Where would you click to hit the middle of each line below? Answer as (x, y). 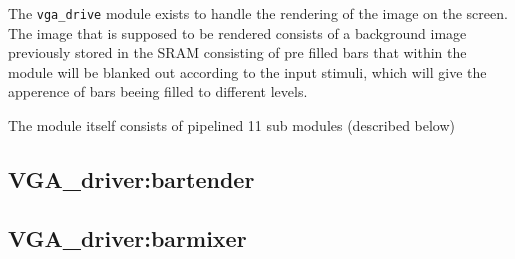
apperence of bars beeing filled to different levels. (158, 91)
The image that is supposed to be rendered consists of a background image (237, 32)
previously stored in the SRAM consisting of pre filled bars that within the (237, 52)
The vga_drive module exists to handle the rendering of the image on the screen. (258, 13)
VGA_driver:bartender (131, 179)
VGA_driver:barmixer (127, 237)
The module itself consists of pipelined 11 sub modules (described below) (232, 125)
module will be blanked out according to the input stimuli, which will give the (247, 71)
